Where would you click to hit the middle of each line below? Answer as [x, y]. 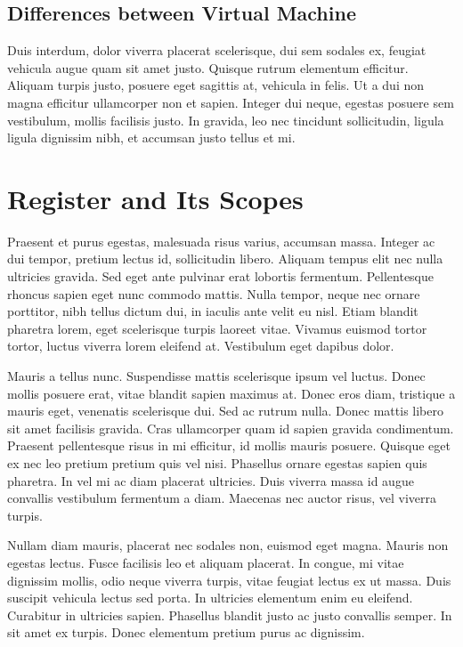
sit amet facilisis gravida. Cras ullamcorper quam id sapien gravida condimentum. [231, 428]
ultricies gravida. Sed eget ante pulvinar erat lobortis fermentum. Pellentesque [221, 276]
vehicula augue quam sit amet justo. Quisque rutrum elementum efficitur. [208, 67]
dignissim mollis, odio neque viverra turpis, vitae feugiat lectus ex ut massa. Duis [229, 580]
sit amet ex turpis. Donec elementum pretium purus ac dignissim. [186, 632]
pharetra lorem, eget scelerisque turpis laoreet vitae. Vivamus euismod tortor [217, 328]
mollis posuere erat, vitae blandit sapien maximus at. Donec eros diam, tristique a [231, 393]
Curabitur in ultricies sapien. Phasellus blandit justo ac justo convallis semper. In [230, 615]
